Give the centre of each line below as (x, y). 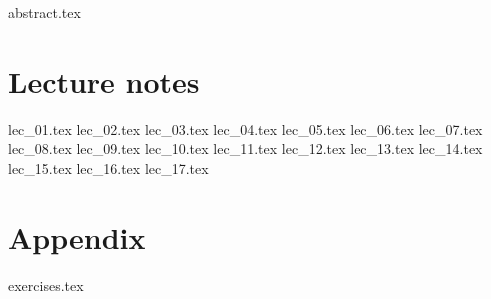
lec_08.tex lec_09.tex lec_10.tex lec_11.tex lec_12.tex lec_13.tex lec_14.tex (245, 148)
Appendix (77, 236)
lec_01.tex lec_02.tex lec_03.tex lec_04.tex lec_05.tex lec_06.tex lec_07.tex (245, 128)
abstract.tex (44, 12)
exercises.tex (46, 284)
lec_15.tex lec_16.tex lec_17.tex (108, 167)
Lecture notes (104, 80)
